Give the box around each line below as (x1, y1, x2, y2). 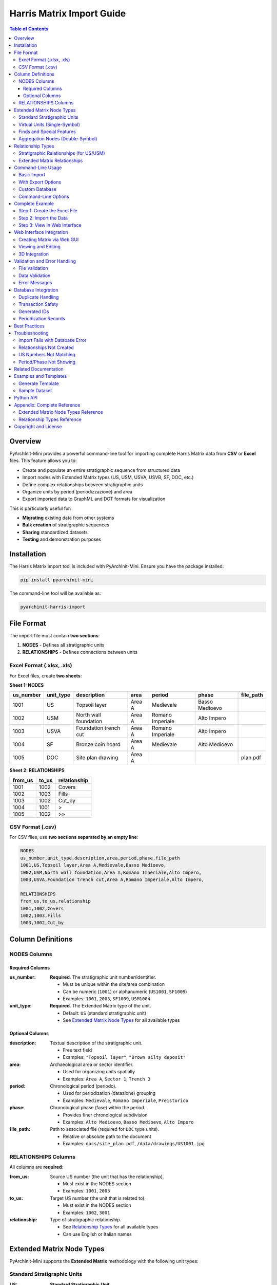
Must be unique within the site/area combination (63, 981, 165, 987)
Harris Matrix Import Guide (9, 8, 126, 19)
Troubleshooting (14, 329, 49, 336)
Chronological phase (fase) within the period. (50, 1105, 146, 1111)
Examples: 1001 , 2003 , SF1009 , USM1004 (63, 996, 151, 1002)
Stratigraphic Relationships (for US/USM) (18, 150, 105, 156)
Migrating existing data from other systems (22, 515, 115, 521)
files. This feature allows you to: (9, 457, 77, 464)
